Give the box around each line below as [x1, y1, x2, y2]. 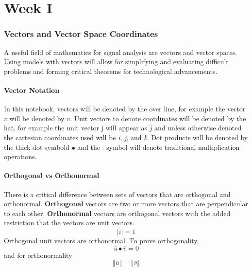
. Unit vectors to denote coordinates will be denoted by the [70, 113, 246, 123]
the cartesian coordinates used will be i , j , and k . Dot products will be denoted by [4, 132, 248, 142]
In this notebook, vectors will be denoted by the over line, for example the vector [4, 104, 246, 114]
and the [77, 142, 101, 152]
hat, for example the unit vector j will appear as [4, 123, 147, 133]
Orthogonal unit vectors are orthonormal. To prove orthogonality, [4, 235, 199, 246]
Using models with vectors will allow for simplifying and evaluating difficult [4, 56, 229, 67]
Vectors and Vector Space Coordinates [4, 28, 158, 40]
